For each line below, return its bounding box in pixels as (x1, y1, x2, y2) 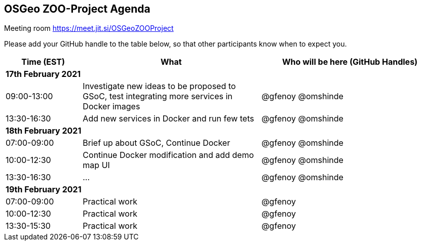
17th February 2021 (6, 69, 81, 79)
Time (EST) (21, 57, 65, 67)
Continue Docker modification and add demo (83, 150, 254, 160)
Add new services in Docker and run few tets (83, 113, 254, 124)
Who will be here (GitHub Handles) (282, 57, 418, 67)
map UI (83, 160, 110, 171)
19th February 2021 (6, 184, 82, 195)
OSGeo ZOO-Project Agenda (4, 3, 150, 15)
